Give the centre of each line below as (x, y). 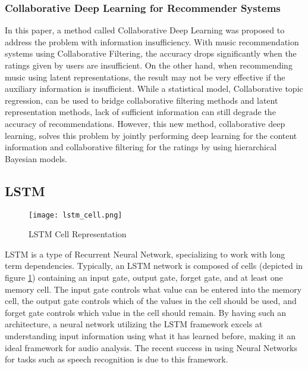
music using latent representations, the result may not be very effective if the (145, 77)
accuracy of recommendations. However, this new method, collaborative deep (145, 123)
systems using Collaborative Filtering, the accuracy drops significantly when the (151, 53)
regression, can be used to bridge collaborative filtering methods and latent (142, 100)
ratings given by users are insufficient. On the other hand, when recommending (149, 65)
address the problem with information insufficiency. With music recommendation (152, 41)
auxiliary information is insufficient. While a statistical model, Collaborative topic (154, 89)
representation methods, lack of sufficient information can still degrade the (140, 112)
